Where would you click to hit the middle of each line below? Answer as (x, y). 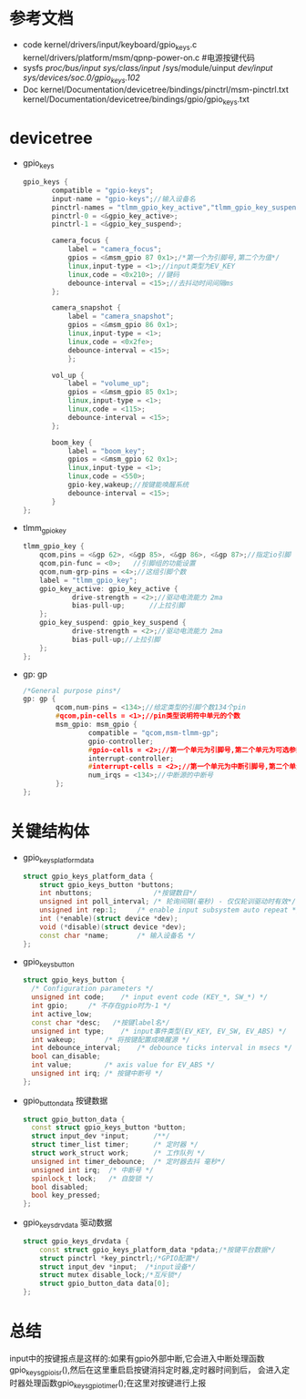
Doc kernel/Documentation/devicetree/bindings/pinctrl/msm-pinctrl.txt (156, 89)
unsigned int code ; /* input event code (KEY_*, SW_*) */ (150, 997)
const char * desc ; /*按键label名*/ (101, 1022)
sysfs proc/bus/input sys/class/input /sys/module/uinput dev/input (148, 67)
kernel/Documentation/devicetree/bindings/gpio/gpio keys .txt (136, 100)
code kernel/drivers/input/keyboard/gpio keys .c (110, 45)
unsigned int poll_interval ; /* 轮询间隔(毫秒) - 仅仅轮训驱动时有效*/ (168, 902)
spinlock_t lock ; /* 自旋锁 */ (92, 1179)
